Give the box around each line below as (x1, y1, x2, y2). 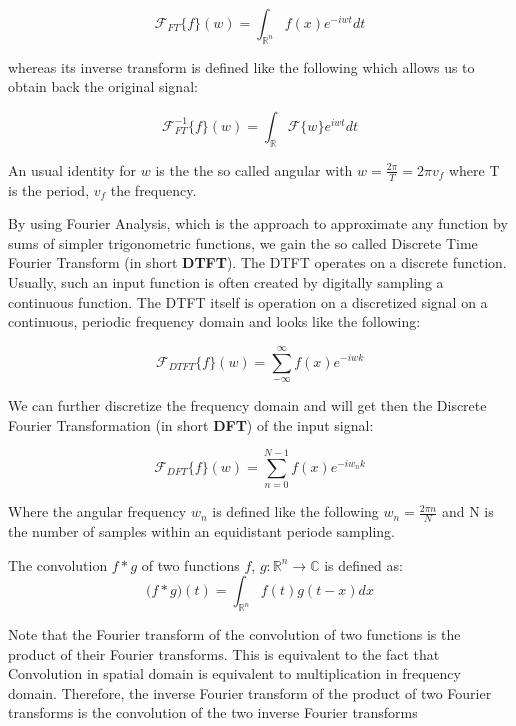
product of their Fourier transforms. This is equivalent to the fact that (8, 643, 440, 664)
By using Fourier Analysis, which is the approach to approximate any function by (8, 213, 508, 234)
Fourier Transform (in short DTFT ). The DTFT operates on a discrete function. (8, 252, 507, 273)
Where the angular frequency (8, 501, 187, 522)
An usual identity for (8, 159, 137, 180)
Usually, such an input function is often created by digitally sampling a (8, 271, 444, 292)
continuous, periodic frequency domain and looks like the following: (8, 311, 421, 332)
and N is (441, 501, 494, 522)
